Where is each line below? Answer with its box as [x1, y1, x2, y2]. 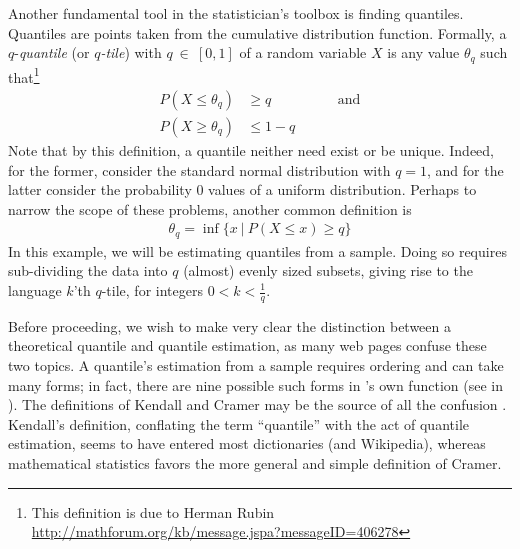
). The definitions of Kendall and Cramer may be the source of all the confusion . [8, 394, 507, 415]
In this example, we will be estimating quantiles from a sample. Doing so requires [8, 240, 507, 261]
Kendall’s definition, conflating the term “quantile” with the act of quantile [8, 413, 469, 434]
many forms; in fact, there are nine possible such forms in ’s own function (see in [8, 374, 503, 395]
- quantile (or [14, 42, 90, 63]
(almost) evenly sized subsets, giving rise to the [183, 260, 473, 281]
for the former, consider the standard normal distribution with [8, 159, 391, 180]
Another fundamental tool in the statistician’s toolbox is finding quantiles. [8, 3, 464, 23]
